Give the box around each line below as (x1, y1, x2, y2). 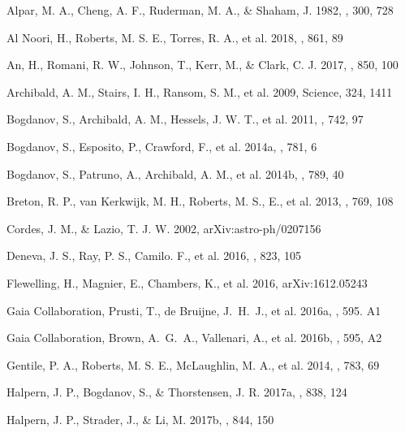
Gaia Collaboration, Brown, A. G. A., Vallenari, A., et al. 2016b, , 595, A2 (6, 329, 382, 346)
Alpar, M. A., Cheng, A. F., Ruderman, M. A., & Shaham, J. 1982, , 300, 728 (6, 2, 394, 18)
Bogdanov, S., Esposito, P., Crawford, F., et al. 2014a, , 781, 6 (6, 137, 317, 154)
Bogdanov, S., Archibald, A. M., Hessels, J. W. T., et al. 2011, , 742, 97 (6, 110, 364, 128)
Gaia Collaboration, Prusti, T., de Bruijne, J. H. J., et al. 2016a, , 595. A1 (6, 301, 381, 318)
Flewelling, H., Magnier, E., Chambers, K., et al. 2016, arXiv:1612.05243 (6, 274, 368, 291)
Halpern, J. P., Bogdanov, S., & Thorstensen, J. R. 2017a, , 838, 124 (6, 383, 347, 401)
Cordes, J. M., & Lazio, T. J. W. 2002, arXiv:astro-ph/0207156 (6, 219, 321, 236)
